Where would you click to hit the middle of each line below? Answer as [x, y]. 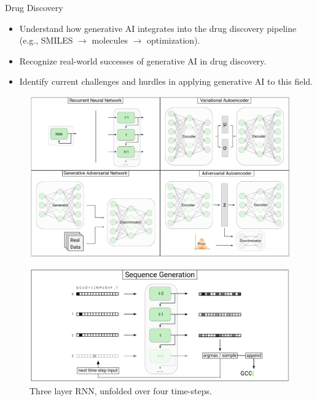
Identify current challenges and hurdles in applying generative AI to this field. [166, 81]
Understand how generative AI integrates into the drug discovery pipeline [158, 28]
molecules [110, 40]
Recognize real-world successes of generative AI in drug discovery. [143, 60]
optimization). [174, 40]
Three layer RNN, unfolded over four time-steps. [121, 391]
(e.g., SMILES [46, 40]
